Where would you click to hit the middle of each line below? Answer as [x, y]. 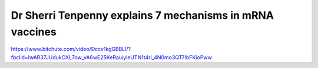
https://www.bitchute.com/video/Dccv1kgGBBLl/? [71, 49]
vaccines [34, 32]
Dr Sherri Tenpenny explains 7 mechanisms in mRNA [142, 15]
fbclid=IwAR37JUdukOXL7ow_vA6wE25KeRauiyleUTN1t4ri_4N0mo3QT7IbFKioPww [111, 57]
